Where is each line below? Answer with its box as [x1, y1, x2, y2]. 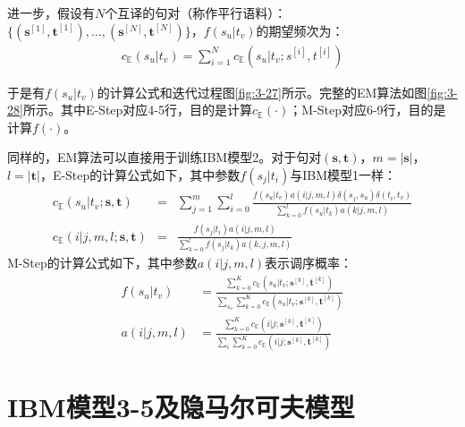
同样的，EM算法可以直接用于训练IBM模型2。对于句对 [7, 148, 322, 167]
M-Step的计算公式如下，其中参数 [7, 253, 198, 272]
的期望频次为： [256, 21, 344, 39]
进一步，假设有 [7, 4, 95, 21]
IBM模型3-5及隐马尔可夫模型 [7, 388, 355, 424]
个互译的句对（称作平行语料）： [105, 4, 287, 21]
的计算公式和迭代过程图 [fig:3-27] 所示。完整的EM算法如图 [97, 82, 427, 101]
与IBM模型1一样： [290, 166, 397, 184]
